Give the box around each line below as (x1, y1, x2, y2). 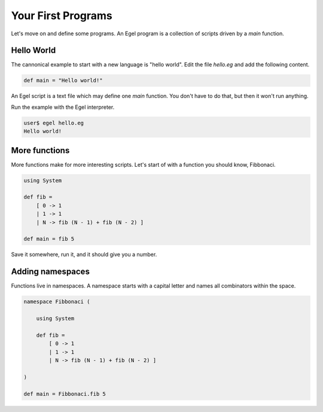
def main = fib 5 (23, 236, 75, 242)
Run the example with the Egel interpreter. (11, 103, 115, 111)
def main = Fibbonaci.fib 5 (23, 390, 106, 397)
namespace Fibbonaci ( (23, 298, 90, 305)
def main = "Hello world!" (23, 77, 103, 84)
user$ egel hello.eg (23, 120, 84, 126)
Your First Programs (11, 9, 113, 22)
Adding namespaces (11, 267, 90, 277)
